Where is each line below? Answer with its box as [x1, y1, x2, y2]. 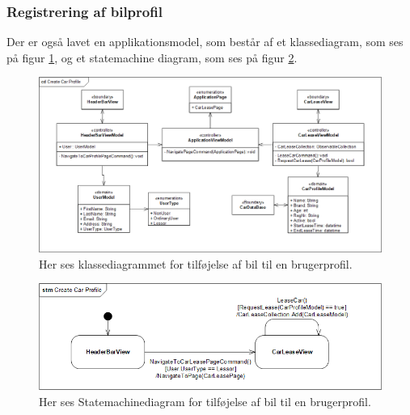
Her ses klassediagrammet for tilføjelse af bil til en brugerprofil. [39, 255, 353, 272]
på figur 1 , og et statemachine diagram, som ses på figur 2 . [6, 49, 298, 66]
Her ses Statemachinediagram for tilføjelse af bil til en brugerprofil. [39, 393, 371, 410]
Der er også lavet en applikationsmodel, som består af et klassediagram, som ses [6, 33, 404, 50]
